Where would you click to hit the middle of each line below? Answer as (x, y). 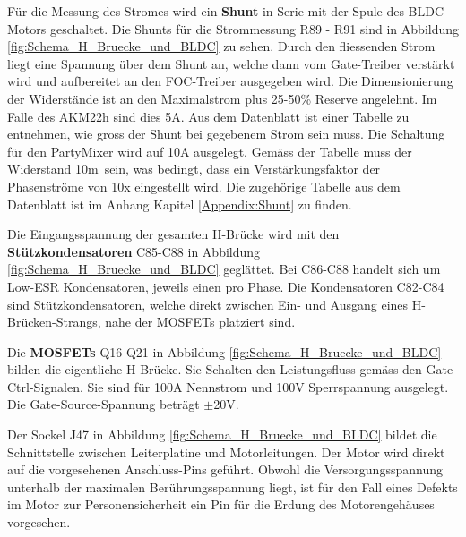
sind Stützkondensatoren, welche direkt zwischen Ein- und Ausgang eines (208, 304)
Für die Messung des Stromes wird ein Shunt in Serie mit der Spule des (206, 11)
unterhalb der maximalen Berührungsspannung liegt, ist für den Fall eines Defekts (233, 486)
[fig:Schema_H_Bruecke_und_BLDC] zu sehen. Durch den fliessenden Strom (221, 46)
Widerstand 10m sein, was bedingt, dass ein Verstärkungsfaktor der (194, 169)
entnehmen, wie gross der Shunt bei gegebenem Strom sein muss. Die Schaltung (226, 134)
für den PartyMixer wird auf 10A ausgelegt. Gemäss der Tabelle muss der (210, 151)
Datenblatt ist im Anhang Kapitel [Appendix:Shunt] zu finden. (180, 204)
